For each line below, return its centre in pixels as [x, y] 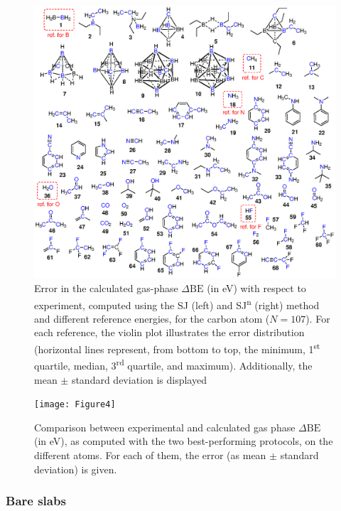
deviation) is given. [76, 469]
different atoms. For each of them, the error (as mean [150, 454]
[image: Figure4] [75, 405]
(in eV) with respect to [256, 288]
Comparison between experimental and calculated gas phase [165, 427]
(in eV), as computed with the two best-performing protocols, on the [184, 441]
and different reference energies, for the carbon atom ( [152, 318]
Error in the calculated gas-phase [106, 288]
